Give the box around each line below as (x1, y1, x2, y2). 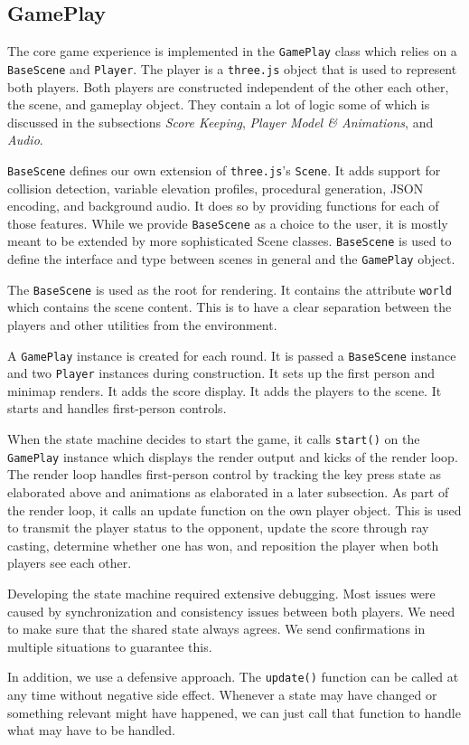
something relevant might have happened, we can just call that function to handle (7, 703, 461, 721)
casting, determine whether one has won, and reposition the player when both (7, 535, 439, 554)
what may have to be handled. (7, 721, 175, 740)
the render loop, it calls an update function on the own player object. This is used (7, 500, 462, 519)
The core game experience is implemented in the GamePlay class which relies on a (7, 42, 457, 61)
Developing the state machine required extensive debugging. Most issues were (7, 583, 436, 602)
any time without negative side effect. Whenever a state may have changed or (7, 684, 437, 703)
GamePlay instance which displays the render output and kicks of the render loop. (7, 447, 458, 466)
